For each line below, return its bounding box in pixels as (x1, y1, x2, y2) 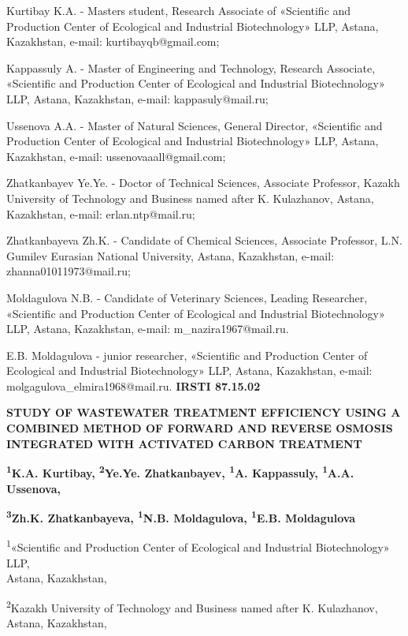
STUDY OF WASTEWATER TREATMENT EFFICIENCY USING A (6, 404, 401, 421)
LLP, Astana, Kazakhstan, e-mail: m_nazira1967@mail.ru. (6, 320, 289, 337)
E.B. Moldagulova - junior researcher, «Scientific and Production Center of (6, 346, 368, 363)
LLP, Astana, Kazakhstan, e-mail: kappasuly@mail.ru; (6, 90, 269, 107)
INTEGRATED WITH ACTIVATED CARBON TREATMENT (6, 435, 362, 451)
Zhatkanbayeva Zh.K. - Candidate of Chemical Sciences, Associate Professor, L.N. (6, 232, 402, 249)
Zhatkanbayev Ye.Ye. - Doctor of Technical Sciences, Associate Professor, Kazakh (6, 174, 400, 191)
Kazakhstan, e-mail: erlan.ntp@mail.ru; (6, 205, 195, 222)
